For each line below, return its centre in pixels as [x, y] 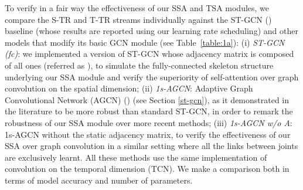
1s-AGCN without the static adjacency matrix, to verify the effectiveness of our [148, 134]
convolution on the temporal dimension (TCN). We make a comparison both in [147, 169]
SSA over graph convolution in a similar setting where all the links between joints [151, 146]
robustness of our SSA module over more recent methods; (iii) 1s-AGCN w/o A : [149, 122]
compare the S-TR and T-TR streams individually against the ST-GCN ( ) [138, 19]
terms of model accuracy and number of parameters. [99, 180]
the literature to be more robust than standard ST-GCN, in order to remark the [149, 111]
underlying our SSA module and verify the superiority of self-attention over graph [152, 77]
